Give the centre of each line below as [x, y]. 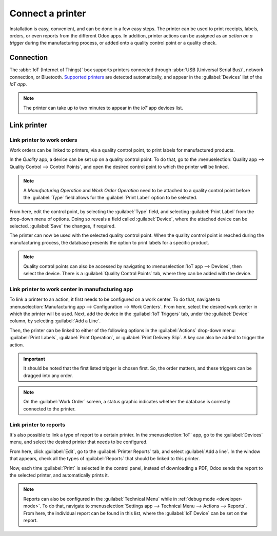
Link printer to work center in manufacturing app [71, 289]
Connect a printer [48, 13]
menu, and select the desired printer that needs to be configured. [78, 442]
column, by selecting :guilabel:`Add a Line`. [55, 321]
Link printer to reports [37, 424]
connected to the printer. [50, 409]
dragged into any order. [48, 375]
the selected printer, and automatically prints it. [59, 475]
